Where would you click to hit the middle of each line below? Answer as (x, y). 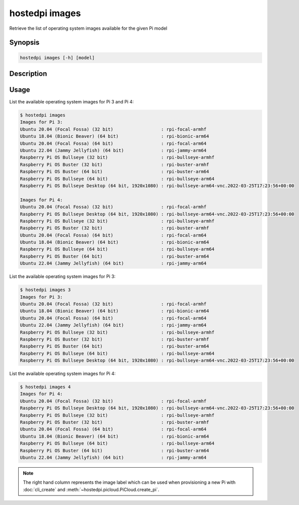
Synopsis (24, 43)
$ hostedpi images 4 (45, 387)
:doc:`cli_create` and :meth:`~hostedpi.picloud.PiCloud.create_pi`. (91, 489)
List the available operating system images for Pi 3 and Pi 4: (71, 102)
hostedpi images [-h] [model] (57, 58)
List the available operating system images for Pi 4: (62, 374)
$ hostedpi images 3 (45, 290)
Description (28, 73)
